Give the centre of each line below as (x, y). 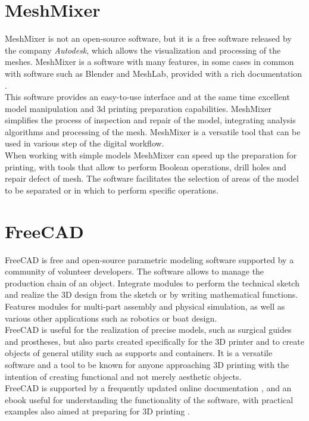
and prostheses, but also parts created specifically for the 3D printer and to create (154, 341)
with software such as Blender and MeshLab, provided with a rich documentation (154, 73)
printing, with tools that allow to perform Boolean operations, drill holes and (146, 166)
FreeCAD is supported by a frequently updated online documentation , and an (148, 388)
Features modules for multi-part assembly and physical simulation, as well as (145, 306)
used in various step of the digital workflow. (85, 143)
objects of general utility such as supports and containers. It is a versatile (139, 353)
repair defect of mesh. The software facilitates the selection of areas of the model (152, 178)
